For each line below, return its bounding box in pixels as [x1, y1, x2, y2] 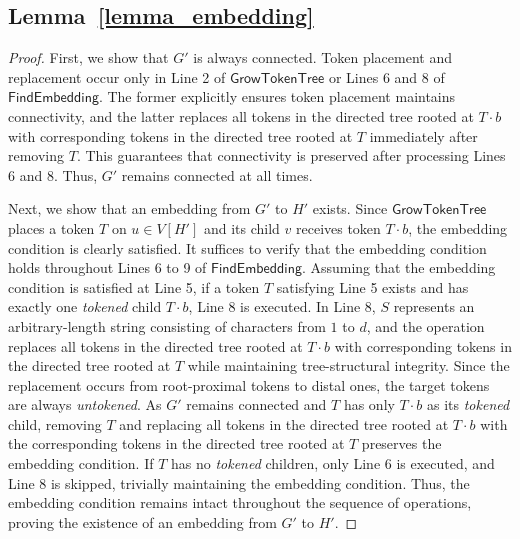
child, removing [8, 413, 102, 434]
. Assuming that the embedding [301, 257, 496, 278]
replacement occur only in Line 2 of [8, 66, 226, 87]
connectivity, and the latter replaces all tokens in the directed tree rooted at [8, 105, 474, 126]
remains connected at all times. [121, 164, 313, 185]
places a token [8, 217, 95, 238]
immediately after [369, 125, 478, 146]
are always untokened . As [8, 394, 162, 415]
